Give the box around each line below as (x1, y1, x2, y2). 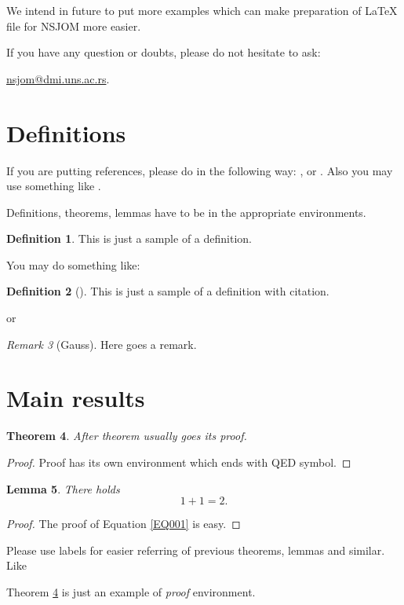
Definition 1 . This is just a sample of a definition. (6, 230, 252, 247)
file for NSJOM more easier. (6, 17, 141, 34)
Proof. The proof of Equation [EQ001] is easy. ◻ (6, 515, 241, 532)
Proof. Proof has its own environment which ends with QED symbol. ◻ (6, 453, 351, 470)
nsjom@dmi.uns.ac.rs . (6, 70, 110, 86)
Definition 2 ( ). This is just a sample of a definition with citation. (6, 283, 329, 299)
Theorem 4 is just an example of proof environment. (6, 583, 256, 599)
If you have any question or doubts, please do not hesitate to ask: (6, 44, 321, 60)
